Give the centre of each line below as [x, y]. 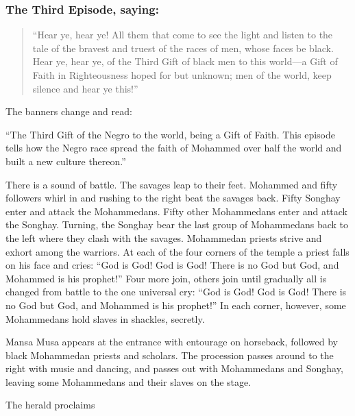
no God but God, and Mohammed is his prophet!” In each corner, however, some [176, 305]
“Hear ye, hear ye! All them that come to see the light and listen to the [183, 35]
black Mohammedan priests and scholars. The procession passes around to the [170, 355]
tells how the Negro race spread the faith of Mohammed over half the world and [174, 148]
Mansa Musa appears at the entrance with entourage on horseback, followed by [172, 342]
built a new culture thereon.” [66, 161]
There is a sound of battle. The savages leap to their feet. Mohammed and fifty [172, 184]
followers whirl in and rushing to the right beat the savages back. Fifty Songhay [173, 198]
